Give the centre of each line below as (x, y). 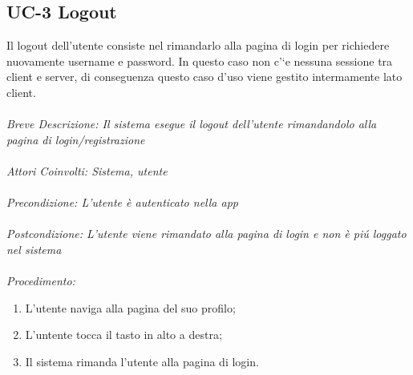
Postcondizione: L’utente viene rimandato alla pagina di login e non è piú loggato (206, 234)
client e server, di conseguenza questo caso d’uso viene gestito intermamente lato (204, 77)
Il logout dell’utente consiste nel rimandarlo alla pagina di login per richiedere (198, 45)
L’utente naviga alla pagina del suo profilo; (130, 307)
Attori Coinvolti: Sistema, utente (87, 170)
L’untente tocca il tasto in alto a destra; (123, 335)
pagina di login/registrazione (76, 139)
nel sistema (34, 249)
